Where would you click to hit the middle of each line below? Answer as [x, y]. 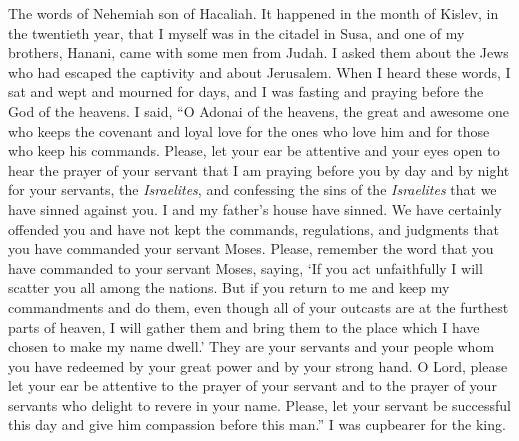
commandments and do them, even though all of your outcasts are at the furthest [258, 306]
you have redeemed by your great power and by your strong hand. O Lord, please [258, 365]
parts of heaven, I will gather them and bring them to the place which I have [244, 326]
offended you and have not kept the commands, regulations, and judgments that [254, 228]
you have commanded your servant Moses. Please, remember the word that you [251, 248]
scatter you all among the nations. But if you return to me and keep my [229, 287]
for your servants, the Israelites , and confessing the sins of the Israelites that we [252, 189]
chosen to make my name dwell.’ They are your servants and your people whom [251, 346]
